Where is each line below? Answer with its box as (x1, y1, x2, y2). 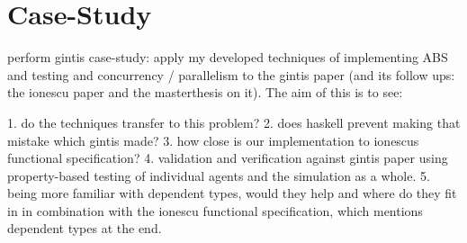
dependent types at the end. (7, 219, 162, 238)
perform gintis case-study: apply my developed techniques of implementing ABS (7, 48, 448, 67)
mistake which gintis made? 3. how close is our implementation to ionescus (7, 130, 419, 149)
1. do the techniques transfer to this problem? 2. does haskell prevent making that (7, 112, 461, 131)
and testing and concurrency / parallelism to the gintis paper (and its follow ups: (7, 65, 455, 84)
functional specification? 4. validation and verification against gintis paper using (7, 148, 448, 167)
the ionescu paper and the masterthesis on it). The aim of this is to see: (7, 83, 403, 102)
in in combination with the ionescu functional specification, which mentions (7, 201, 423, 220)
